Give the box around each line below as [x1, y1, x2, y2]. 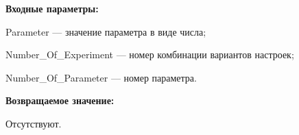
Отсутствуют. [5, 116, 62, 130]
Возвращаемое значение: [5, 93, 115, 108]
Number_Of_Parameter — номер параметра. [5, 70, 197, 84]
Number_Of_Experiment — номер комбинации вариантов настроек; [5, 47, 294, 62]
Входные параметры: [5, 1, 99, 15]
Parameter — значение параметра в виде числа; [5, 24, 206, 38]
